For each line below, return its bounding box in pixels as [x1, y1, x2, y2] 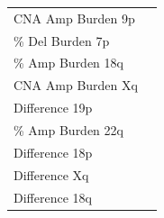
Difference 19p [14, 98, 93, 117]
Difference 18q [14, 187, 92, 206]
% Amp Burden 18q [14, 53, 123, 72]
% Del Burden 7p [14, 31, 110, 50]
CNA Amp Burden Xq [14, 76, 138, 95]
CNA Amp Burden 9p [14, 8, 135, 27]
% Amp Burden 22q [14, 120, 123, 139]
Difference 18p [14, 142, 93, 161]
